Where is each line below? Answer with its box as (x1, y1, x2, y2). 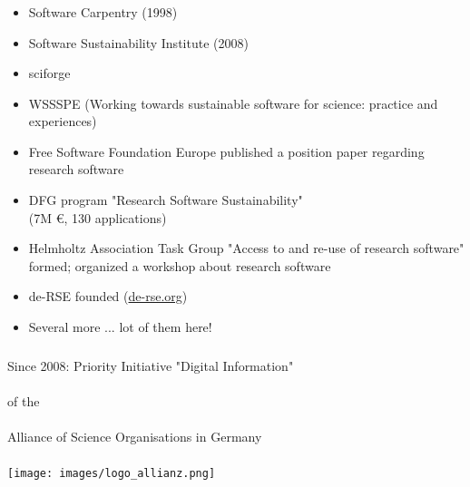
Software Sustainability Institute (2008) (28, 33, 249, 52)
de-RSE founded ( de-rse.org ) (28, 287, 188, 306)
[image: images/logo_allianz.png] (7, 467, 216, 481)
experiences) (28, 112, 97, 131)
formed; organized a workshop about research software (28, 256, 331, 275)
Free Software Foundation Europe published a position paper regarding (28, 141, 425, 161)
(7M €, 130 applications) (28, 208, 167, 227)
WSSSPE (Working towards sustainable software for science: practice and (28, 93, 438, 112)
